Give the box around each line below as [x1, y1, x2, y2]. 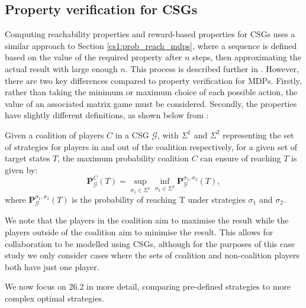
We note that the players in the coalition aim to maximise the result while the [5, 214, 289, 226]
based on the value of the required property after [5, 51, 182, 63]
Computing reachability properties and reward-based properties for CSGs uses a [5, 28, 295, 40]
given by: [5, 163, 38, 176]
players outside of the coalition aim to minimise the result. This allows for [5, 226, 273, 238]
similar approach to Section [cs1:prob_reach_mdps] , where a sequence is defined [5, 39, 297, 51]
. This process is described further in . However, [125, 62, 299, 74]
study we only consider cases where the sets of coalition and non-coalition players [5, 249, 300, 261]
